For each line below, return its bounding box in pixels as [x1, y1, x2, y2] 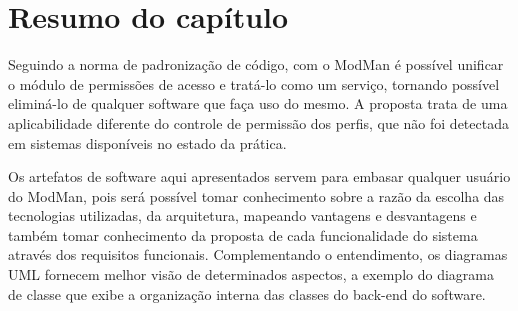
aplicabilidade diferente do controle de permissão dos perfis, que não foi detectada [8, 112, 509, 133]
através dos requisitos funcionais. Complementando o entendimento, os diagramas [8, 244, 508, 265]
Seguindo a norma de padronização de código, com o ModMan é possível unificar [8, 54, 504, 75]
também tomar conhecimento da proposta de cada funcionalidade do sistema [8, 224, 478, 245]
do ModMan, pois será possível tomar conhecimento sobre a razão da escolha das [8, 185, 505, 206]
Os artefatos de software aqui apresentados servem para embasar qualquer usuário [8, 166, 511, 187]
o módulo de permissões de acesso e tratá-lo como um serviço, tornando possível [8, 73, 500, 94]
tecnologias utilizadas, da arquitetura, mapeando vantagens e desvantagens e [8, 205, 477, 226]
